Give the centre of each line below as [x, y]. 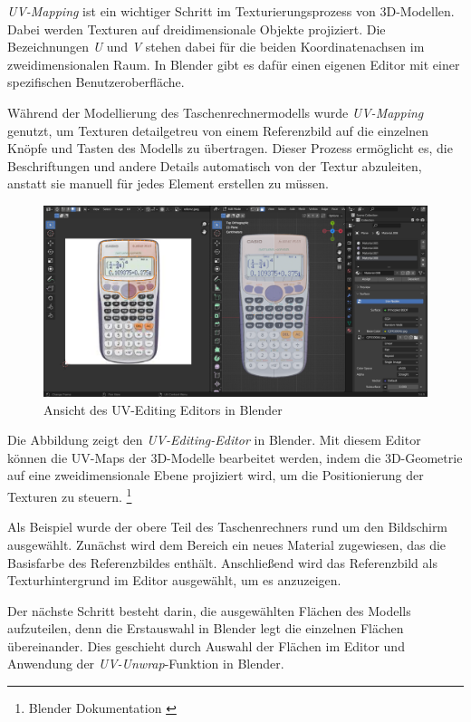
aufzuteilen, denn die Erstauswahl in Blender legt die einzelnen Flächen [206, 628]
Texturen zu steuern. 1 [70, 495]
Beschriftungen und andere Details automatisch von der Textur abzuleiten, [215, 165]
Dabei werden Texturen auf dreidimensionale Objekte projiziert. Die [197, 29]
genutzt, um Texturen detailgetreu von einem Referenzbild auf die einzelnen [218, 130]
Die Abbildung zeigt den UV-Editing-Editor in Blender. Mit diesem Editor [214, 440]
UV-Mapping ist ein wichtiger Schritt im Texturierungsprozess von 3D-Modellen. [231, 11]
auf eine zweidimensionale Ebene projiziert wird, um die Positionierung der [216, 475]
